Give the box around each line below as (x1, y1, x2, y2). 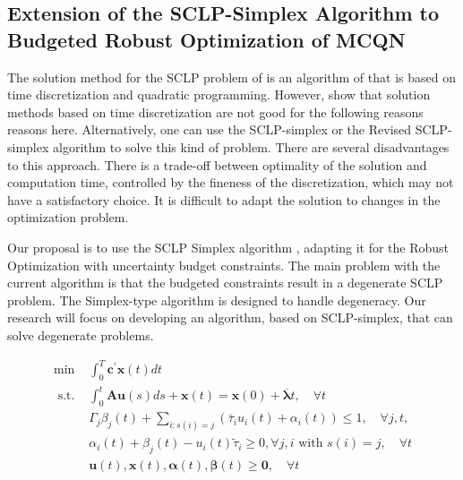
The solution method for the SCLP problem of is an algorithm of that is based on (7, 67, 456, 86)
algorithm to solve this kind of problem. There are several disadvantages (53, 137, 450, 156)
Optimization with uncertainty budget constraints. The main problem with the (7, 255, 441, 274)
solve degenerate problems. (7, 325, 154, 344)
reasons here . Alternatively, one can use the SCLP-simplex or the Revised (7, 120, 412, 139)
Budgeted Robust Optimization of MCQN (7, 25, 406, 53)
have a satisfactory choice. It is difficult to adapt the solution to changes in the (7, 190, 441, 209)
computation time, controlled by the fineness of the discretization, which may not (7, 173, 454, 192)
